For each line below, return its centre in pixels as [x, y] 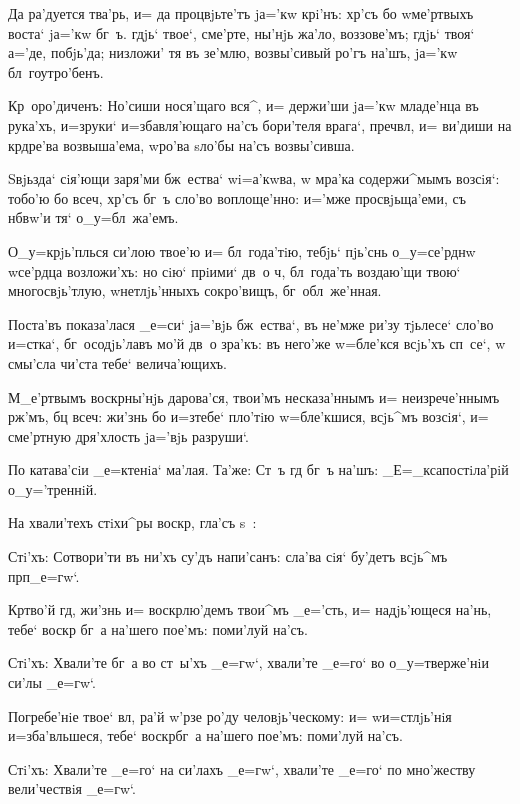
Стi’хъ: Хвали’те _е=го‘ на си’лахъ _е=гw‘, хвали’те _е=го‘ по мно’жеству [242, 768]
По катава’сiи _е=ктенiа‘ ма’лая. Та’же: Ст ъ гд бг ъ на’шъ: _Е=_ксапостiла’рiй [258, 469]
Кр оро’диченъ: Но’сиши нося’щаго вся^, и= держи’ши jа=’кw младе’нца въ [243, 105]
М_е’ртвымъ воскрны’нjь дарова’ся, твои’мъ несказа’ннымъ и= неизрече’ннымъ [254, 396]
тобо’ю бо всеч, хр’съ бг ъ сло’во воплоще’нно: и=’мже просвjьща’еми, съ [237, 197]
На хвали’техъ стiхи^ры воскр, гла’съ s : [132, 522]
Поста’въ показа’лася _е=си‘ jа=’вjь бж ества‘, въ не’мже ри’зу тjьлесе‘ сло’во [251, 323]
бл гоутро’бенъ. [56, 71]
